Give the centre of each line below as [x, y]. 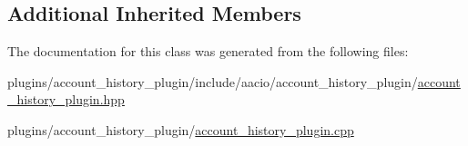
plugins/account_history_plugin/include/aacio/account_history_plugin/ [213, 81]
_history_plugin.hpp [66, 99]
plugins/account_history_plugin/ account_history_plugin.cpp [181, 129]
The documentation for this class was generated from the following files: [208, 51]
